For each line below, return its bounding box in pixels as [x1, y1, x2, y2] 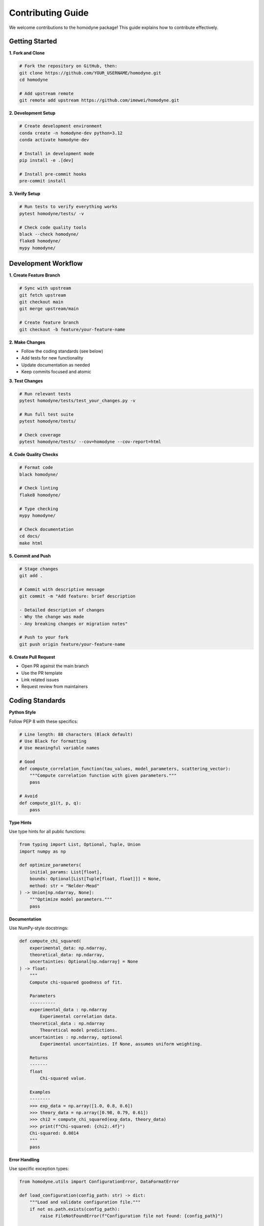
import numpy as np [19, 848, 66, 854]
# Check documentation [19, 526, 74, 532]
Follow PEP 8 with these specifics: [9, 718, 78, 724]
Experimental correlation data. [40, 1014, 117, 1020]
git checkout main [19, 299, 64, 305]
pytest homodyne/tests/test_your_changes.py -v [19, 398, 135, 403]
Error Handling [9, 1156, 40, 1162]
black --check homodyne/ [19, 231, 79, 237]
